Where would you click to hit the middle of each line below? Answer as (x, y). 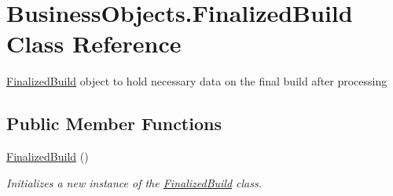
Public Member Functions (114, 123)
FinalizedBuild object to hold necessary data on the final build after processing (197, 81)
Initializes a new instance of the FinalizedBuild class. (134, 182)
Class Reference (94, 44)
